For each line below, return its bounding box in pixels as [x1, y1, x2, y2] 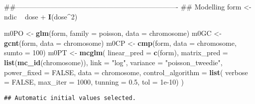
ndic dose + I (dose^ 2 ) [4, 11, 78, 21]
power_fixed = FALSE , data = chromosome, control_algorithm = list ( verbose [4, 67, 248, 77]
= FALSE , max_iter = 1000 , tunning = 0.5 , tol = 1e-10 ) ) [4, 77, 184, 87]
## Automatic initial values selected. [4, 94, 136, 102]
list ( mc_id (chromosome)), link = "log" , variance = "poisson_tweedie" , [4, 57, 223, 67]
